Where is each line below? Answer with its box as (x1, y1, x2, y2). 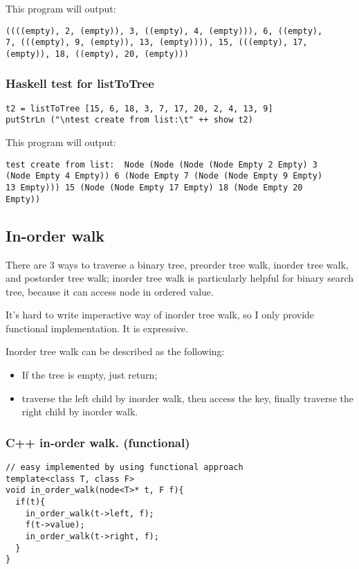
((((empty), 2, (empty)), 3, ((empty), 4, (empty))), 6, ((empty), (6, 26, 323, 36)
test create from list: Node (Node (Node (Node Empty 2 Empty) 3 (6, 159, 318, 170)
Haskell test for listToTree (6, 75, 154, 92)
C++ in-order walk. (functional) (6, 433, 190, 451)
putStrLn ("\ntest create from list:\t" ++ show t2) (6, 115, 253, 125)
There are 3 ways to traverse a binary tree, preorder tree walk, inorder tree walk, (6, 257, 349, 271)
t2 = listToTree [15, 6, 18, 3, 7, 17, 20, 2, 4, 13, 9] (6, 103, 273, 114)
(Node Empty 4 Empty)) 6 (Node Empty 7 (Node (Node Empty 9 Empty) (6, 171, 323, 181)
